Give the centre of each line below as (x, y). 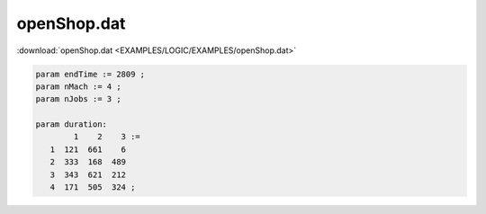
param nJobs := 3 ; (78, 99)
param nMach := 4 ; (78, 86)
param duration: (72, 125)
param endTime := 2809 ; (90, 74)
